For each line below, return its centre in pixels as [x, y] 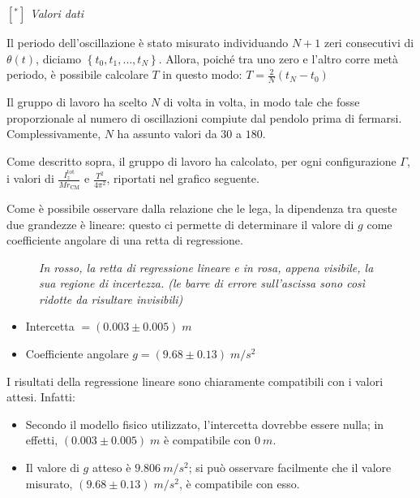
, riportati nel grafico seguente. [183, 178]
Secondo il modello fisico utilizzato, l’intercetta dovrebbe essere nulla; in [205, 424]
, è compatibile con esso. [240, 483]
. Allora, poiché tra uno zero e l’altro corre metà [279, 58]
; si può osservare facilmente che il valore [290, 468]
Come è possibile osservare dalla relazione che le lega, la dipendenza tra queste [202, 208]
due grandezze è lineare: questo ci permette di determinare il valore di [180, 224]
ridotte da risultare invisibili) [111, 299]
